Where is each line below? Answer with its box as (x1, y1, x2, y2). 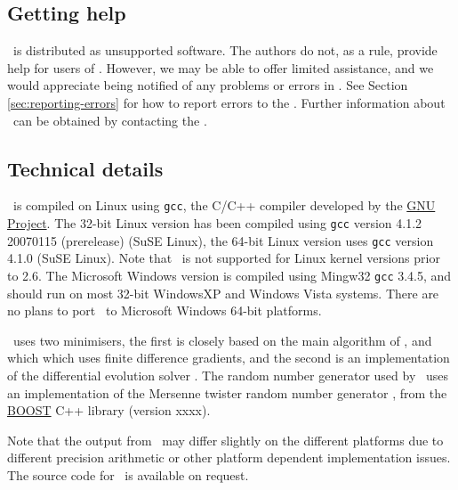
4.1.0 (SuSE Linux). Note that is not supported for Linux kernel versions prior (7, 249, 440, 267)
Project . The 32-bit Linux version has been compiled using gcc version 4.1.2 (7, 214, 422, 233)
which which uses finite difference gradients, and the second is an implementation (7, 348, 450, 367)
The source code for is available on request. (7, 465, 249, 484)
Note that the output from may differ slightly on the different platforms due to (7, 430, 444, 449)
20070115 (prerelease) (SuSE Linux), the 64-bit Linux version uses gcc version (7, 231, 434, 249)
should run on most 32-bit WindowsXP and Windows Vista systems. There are (7, 283, 439, 302)
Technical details (7, 154, 164, 182)
